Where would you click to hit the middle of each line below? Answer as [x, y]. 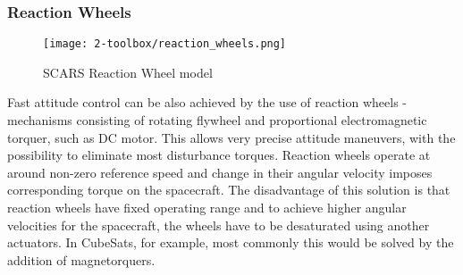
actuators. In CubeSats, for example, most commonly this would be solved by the [231, 242]
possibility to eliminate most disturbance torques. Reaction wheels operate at [219, 155]
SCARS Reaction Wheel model [128, 72]
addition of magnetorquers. [81, 259]
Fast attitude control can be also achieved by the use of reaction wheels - [207, 102]
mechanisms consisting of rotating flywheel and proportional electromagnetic [217, 120]
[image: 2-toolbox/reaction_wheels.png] [165, 44]
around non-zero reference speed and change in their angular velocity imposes [220, 172]
